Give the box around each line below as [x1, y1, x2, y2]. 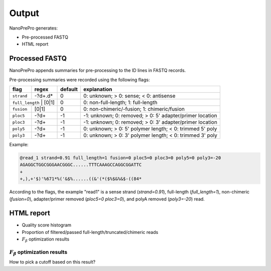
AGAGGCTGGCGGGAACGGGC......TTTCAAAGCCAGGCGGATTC [20, 162, 142, 168]
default [60, 86, 78, 93]
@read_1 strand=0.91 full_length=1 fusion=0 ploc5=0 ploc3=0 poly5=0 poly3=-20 [20, 155, 221, 160]
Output [9, 8, 40, 19]
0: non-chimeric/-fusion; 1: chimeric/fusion [83, 106, 185, 113]
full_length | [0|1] [12, 99, 55, 106]
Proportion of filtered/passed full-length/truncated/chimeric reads [22, 229, 159, 235]
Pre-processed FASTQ [22, 34, 69, 40]
